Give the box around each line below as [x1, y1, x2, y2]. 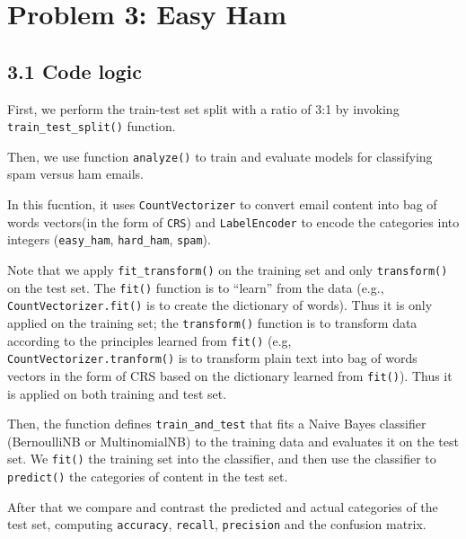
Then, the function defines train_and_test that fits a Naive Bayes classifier [7, 414, 426, 433]
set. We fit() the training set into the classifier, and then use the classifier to [7, 449, 436, 468]
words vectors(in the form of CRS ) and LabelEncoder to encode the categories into [7, 212, 460, 231]
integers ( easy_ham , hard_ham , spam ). [7, 230, 211, 249]
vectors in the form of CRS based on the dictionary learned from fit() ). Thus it [7, 366, 453, 384]
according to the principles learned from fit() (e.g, [7, 331, 292, 349]
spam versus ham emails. [7, 164, 144, 183]
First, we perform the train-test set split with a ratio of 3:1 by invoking [7, 99, 400, 118]
